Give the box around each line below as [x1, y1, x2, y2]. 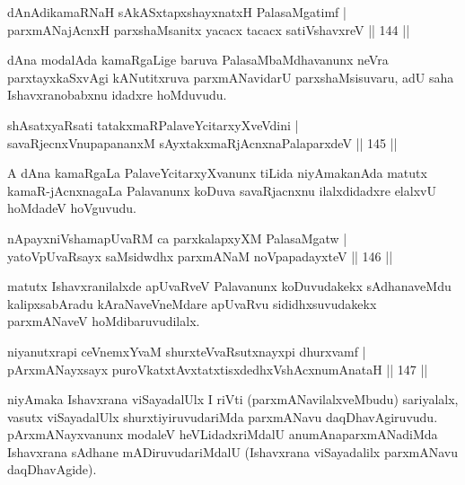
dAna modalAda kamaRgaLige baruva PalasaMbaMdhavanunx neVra [7, 50, 389, 69]
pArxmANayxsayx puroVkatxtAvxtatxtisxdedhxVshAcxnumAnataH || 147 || [7, 359, 428, 378]
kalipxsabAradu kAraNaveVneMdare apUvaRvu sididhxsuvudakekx [7, 294, 377, 313]
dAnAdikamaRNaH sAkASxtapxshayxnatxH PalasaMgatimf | [7, 3, 347, 21]
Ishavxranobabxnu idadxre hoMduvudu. [7, 85, 227, 104]
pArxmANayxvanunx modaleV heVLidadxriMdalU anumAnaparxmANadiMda [7, 425, 438, 444]
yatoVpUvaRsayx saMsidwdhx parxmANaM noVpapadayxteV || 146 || [7, 246, 393, 265]
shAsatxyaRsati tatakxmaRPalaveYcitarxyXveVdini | [7, 115, 299, 134]
